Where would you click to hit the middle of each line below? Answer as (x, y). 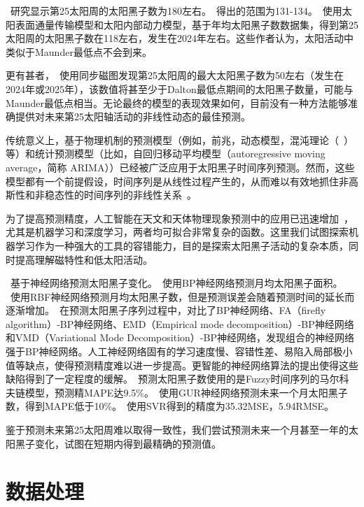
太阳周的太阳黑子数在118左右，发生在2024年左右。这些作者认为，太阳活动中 (180, 38)
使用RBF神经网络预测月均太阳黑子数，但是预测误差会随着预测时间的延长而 (183, 296)
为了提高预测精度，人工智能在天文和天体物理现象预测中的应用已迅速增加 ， (180, 218)
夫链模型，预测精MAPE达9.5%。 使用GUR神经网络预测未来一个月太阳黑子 (177, 392)
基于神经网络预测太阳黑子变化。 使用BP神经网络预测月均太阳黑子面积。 (177, 283)
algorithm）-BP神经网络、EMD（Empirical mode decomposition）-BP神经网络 (180, 323)
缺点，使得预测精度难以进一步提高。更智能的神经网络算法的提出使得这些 (191, 365)
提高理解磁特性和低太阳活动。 (84, 259)
